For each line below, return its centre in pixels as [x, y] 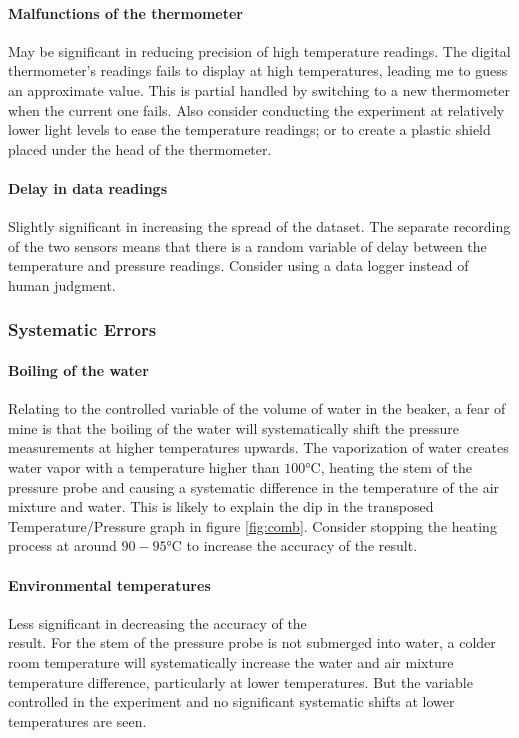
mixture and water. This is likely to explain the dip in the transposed [221, 506]
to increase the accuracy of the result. [302, 545]
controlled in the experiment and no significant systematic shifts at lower [231, 701]
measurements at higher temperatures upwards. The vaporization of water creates [258, 447]
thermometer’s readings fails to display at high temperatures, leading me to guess [258, 70]
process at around [62, 545]
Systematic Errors [82, 329]
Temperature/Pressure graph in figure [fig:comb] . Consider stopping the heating [252, 525]
